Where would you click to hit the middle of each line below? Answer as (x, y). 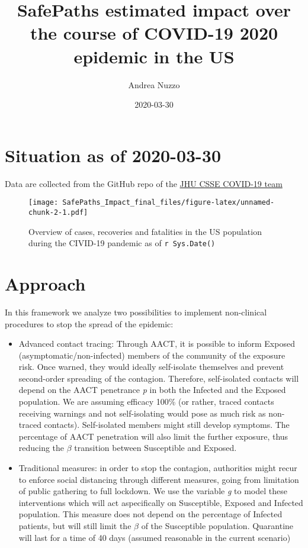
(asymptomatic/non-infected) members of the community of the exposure (152, 355)
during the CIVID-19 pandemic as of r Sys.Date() (122, 243)
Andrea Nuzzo (154, 84)
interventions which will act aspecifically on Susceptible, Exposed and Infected (161, 502)
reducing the (41, 448)
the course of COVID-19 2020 (154, 33)
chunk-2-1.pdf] (58, 212)
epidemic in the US (154, 56)
